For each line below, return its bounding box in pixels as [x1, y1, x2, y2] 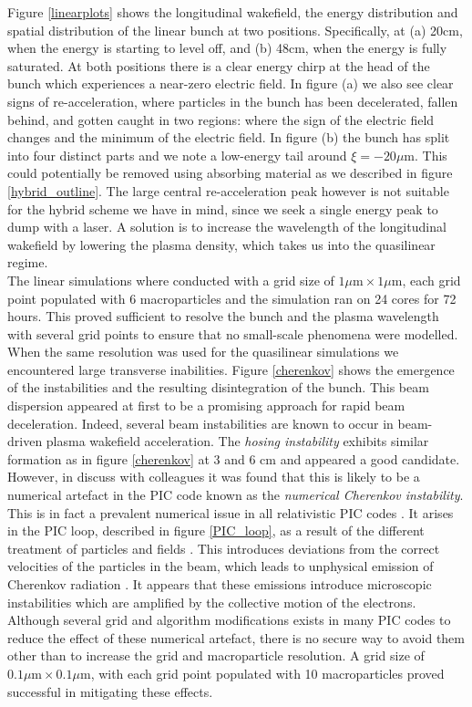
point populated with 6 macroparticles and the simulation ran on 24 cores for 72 [7, 288, 457, 307]
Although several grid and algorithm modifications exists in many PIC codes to [7, 610, 451, 629]
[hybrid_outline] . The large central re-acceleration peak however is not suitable [7, 181, 449, 200]
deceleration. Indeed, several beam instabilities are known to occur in [7, 413, 394, 432]
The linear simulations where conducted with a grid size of [7, 270, 334, 289]
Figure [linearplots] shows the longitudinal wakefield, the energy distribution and [7, 3, 458, 21]
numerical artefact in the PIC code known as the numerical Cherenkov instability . [7, 485, 464, 504]
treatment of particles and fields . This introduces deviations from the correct [7, 538, 440, 557]
